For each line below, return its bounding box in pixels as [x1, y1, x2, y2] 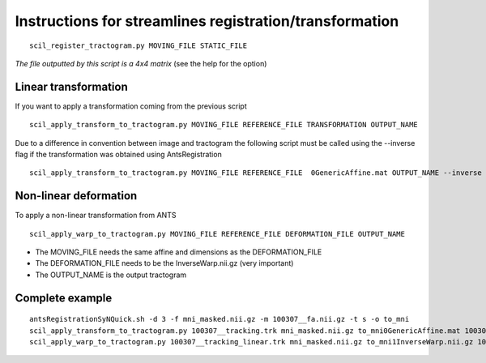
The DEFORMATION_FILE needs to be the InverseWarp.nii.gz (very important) [35, 258, 294, 268]
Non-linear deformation [15, 189, 138, 203]
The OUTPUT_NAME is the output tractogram [35, 270, 187, 280]
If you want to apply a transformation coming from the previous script [15, 101, 247, 111]
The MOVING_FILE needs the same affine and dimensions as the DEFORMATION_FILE [35, 247, 322, 257]
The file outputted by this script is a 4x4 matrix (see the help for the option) [15, 58, 267, 68]
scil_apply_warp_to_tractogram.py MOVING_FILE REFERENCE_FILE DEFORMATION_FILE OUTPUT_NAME [29, 229, 405, 238]
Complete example [15, 291, 113, 305]
